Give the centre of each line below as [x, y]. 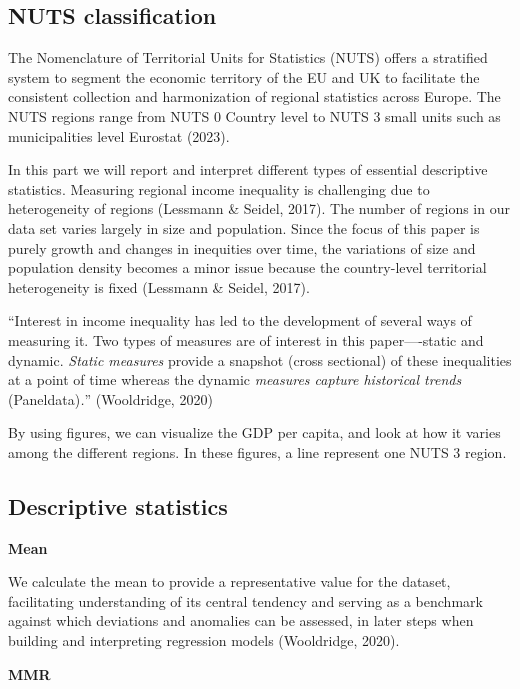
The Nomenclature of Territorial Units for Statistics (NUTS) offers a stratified [248, 57]
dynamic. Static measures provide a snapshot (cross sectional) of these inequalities [260, 359]
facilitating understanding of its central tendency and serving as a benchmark [245, 600]
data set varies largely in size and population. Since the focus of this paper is [244, 227]
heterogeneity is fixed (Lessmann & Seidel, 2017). [159, 286]
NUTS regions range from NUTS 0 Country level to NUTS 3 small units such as [254, 115]
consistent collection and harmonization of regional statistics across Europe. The [254, 96]
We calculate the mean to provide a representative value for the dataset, [229, 581]
